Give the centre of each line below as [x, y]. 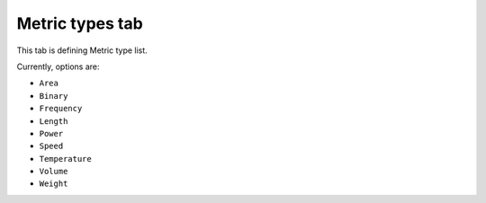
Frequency [61, 109]
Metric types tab [80, 23]
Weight [54, 184]
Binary [54, 96]
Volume [54, 172]
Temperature [65, 159]
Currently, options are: [58, 66]
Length [54, 121]
